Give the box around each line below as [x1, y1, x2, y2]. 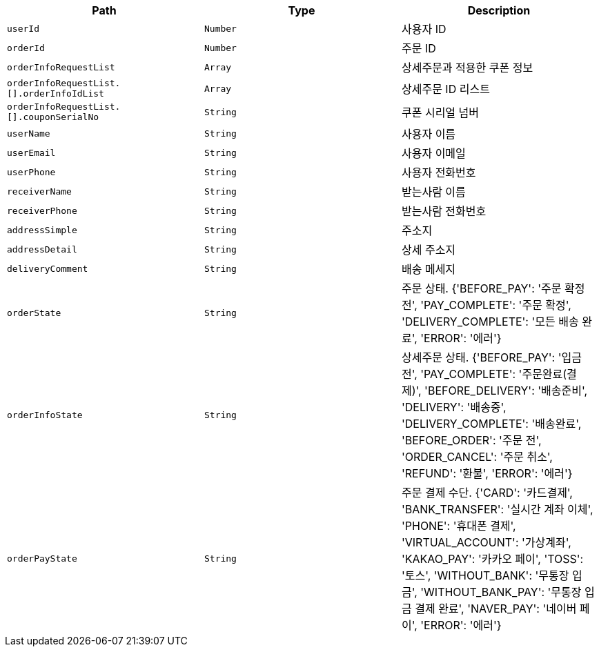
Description [467, 3, 531, 17]
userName [7, 128, 50, 139]
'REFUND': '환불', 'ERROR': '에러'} [401, 466, 573, 480]
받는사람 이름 [401, 185, 466, 199]
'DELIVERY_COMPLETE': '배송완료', [401, 417, 582, 431]
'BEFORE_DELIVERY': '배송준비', [424, 384, 588, 397]
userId [7, 23, 39, 34]
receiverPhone [7, 205, 77, 216]
